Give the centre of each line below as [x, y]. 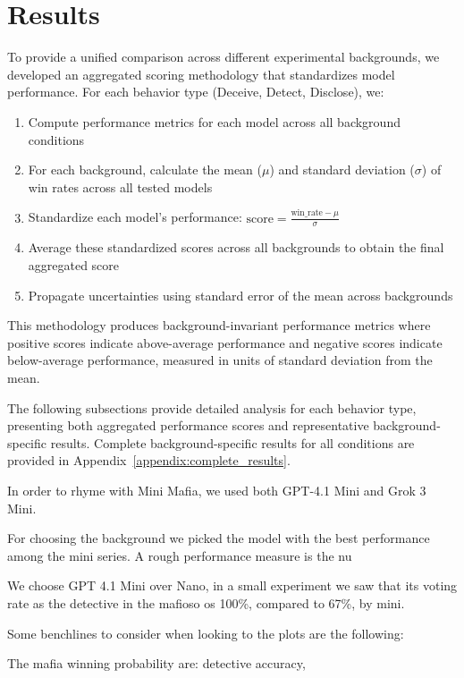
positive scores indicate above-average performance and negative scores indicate [225, 342]
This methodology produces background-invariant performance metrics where [219, 325]
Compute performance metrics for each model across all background [214, 121]
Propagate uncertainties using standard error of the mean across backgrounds [240, 295]
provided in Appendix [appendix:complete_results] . [149, 460]
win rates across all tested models [120, 186]
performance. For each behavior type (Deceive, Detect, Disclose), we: [196, 92]
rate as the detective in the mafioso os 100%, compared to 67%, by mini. [206, 602]
